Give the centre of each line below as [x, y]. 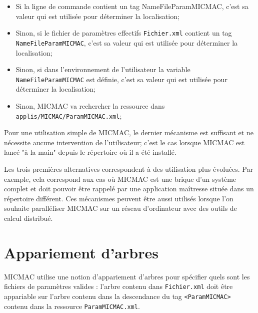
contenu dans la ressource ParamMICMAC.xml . [72, 306]
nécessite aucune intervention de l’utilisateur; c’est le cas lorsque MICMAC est [124, 142]
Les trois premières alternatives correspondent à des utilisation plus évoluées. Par [128, 169]
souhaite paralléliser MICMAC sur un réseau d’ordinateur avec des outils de [120, 208]
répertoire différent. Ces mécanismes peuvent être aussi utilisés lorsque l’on [119, 198]
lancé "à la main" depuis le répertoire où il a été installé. [90, 152]
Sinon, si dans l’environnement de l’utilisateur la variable [103, 69]
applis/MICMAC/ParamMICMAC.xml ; [69, 115]
